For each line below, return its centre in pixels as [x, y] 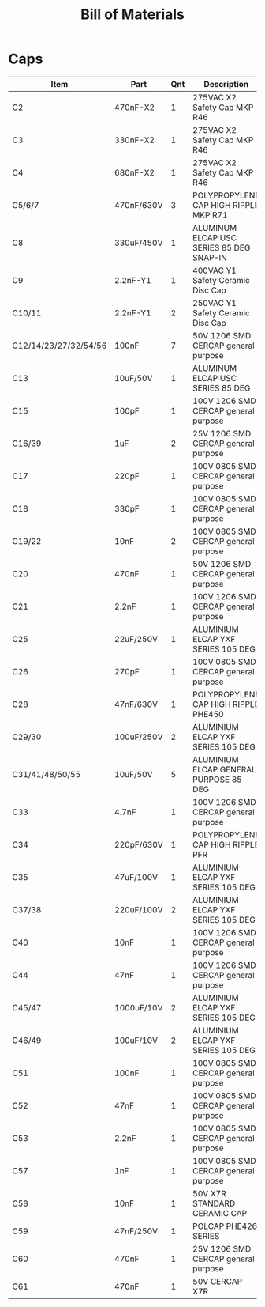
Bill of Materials [132, 15]
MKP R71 [210, 215]
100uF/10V [136, 1040]
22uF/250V [136, 639]
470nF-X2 [134, 107]
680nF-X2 [134, 172]
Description [226, 84]
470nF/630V [138, 205]
